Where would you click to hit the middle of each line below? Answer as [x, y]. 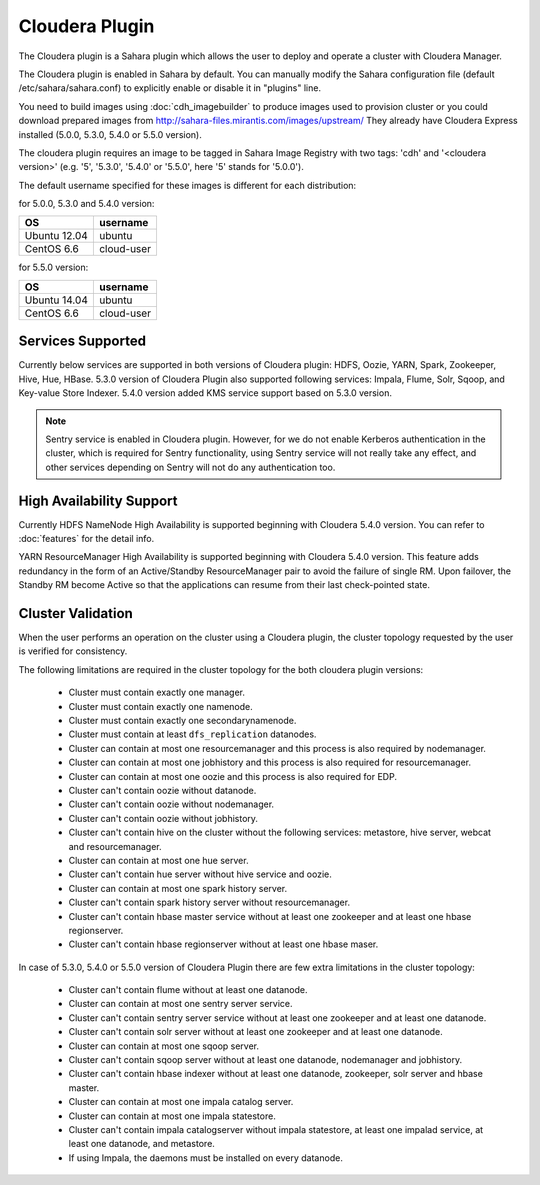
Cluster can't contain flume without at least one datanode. [188, 990]
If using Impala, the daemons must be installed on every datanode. [206, 1157]
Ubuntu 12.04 [56, 236]
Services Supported [82, 341]
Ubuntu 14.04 [56, 300]
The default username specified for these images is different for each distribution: [187, 185]
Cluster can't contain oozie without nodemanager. [171, 804]
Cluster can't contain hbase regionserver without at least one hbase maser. [223, 944]
